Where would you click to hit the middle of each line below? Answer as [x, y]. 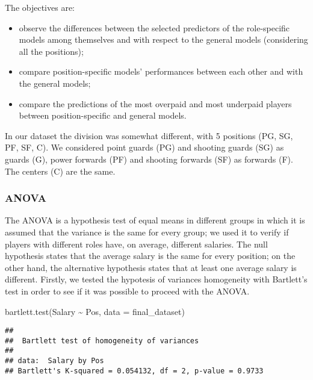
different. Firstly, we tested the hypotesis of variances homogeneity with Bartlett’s [156, 279]
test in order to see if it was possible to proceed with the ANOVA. [127, 291]
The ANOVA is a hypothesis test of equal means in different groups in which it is [155, 220]
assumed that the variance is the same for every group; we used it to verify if [147, 232]
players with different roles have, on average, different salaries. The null [136, 244]
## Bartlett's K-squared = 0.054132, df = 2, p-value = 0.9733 [134, 371]
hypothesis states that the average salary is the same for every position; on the [150, 256]
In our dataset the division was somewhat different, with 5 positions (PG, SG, [149, 135]
